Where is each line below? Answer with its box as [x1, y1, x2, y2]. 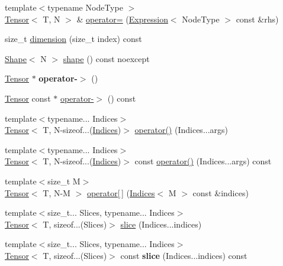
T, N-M [43, 186, 70, 199]
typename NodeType [47, 1, 123, 13]
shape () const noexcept [63, 52, 150, 64]
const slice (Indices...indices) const [120, 249, 247, 261]
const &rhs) [236, 12, 279, 25]
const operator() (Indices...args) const [134, 155, 272, 167]
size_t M [47, 174, 81, 187]
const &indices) [192, 186, 249, 199]
